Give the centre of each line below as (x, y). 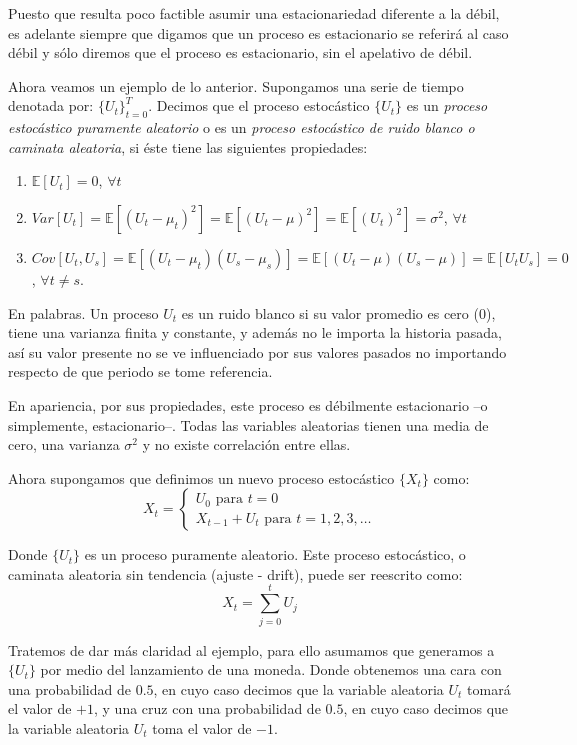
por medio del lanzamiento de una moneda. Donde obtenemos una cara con (271, 669)
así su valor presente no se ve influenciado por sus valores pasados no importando (257, 351)
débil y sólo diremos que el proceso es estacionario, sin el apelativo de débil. (240, 52)
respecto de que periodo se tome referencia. (140, 371)
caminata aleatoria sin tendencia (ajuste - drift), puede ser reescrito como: (235, 573)
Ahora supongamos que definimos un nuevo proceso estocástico (201, 477)
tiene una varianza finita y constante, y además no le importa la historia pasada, (255, 332)
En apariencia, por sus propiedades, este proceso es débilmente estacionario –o (248, 404)
